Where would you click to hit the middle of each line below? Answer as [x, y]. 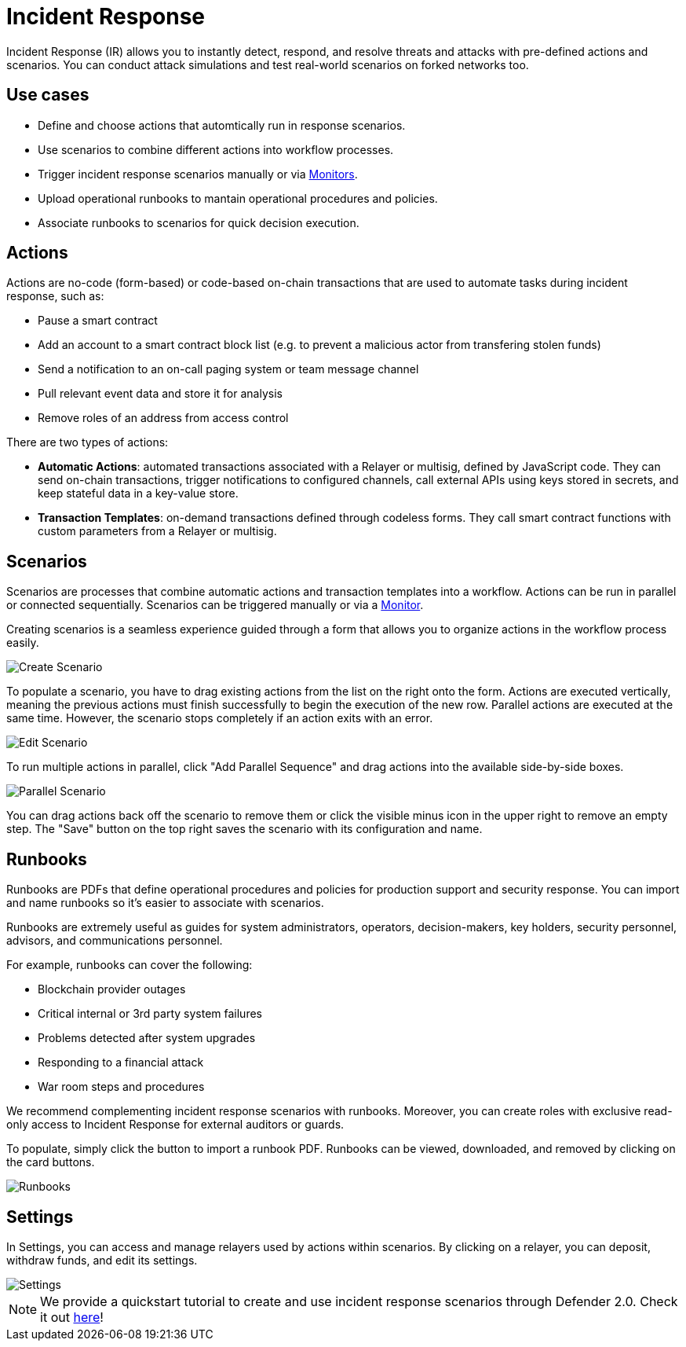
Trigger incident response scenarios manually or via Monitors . [198, 174]
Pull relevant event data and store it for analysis [160, 394]
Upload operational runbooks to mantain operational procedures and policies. [238, 198]
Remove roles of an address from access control [163, 418]
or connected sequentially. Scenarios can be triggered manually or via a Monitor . [215, 605]
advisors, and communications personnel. [115, 941]
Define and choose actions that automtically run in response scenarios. [222, 125]
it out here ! [72, 1317]
